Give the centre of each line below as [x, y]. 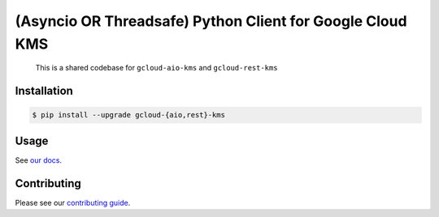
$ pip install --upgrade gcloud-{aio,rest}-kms [128, 115]
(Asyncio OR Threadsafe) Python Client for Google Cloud [211, 21]
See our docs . [39, 160]
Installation [44, 91]
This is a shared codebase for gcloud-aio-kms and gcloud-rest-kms [156, 68]
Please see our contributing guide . [73, 202]
